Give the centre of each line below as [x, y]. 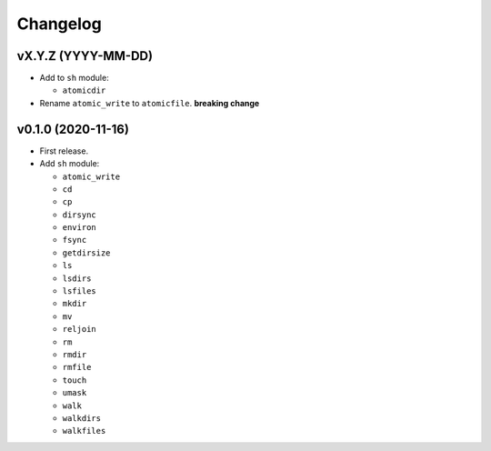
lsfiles [80, 291]
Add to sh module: [74, 78]
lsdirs [77, 278]
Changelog [59, 24]
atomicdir [84, 90]
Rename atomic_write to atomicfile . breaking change [150, 103]
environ [80, 228]
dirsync [80, 215]
